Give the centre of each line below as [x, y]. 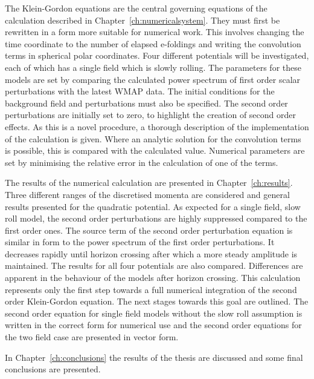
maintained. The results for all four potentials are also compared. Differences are [154, 265]
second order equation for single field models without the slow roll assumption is [154, 313]
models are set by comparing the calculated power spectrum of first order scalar [153, 79]
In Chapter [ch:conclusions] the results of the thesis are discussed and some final [154, 357]
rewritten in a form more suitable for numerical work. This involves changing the [155, 32]
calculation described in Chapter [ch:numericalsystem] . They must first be [143, 20]
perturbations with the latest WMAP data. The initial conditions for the [140, 91]
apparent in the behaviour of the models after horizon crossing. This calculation [153, 278]
